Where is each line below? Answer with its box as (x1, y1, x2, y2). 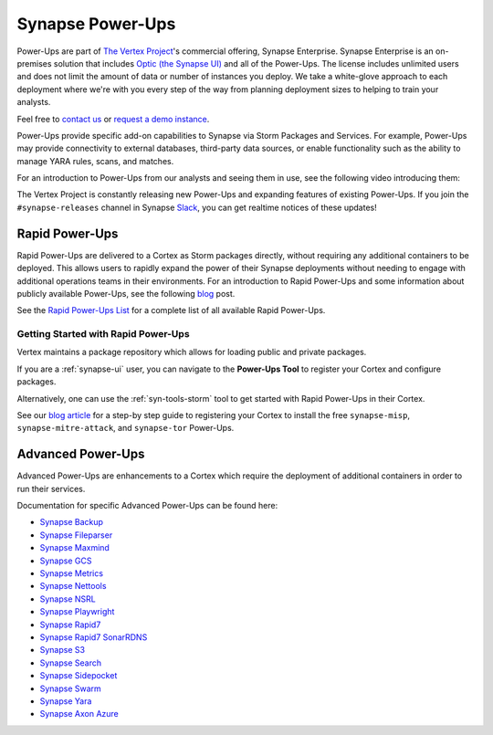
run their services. (16, 483, 86, 494)
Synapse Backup (39, 517, 104, 528)
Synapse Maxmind (39, 542, 110, 553)
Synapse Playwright (39, 606, 115, 617)
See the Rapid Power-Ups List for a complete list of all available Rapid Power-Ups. (16, 305, 326, 316)
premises (16, 58, 52, 68)
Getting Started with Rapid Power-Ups (16, 328, 191, 341)
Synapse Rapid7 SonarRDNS (39, 632, 148, 643)
